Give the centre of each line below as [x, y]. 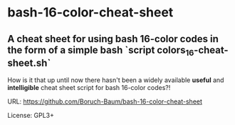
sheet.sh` [29, 62]
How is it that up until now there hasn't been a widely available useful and [116, 80]
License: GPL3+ [31, 116]
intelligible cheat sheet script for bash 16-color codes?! [89, 88]
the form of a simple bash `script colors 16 [101, 51]
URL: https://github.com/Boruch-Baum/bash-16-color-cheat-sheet [105, 101]
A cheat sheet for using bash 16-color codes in [113, 39]
